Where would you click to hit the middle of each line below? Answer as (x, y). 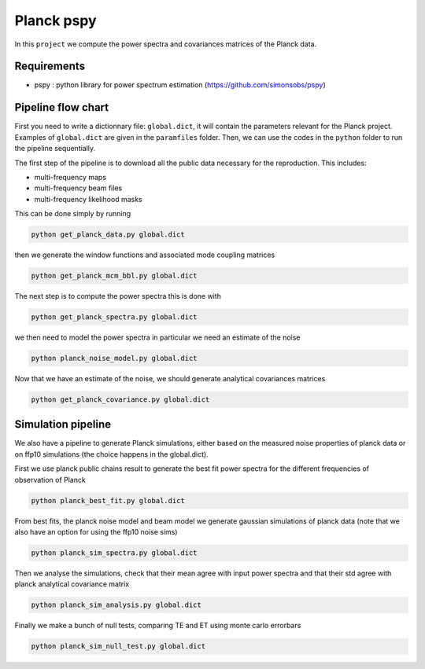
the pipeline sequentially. (55, 149)
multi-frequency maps (70, 177)
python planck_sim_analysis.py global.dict (116, 605)
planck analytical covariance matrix (72, 584)
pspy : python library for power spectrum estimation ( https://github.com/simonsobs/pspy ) (180, 85)
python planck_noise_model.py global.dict (114, 358)
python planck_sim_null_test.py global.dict (118, 646)
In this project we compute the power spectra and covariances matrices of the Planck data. (166, 44)
